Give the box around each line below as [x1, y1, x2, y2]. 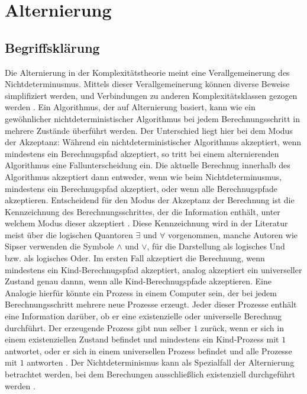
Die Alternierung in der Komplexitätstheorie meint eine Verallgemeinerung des [5, 66, 290, 78]
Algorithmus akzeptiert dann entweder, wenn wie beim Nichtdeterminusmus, [5, 170, 282, 182]
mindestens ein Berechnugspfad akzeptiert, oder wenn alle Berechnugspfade [5, 182, 277, 194]
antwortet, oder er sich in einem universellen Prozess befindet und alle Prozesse [5, 344, 292, 357]
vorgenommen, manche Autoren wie [167, 228, 298, 241]
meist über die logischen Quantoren [5, 228, 133, 241]
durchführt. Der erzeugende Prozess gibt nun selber [5, 321, 191, 334]
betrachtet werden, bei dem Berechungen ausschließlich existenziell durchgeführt [5, 368, 295, 380]
